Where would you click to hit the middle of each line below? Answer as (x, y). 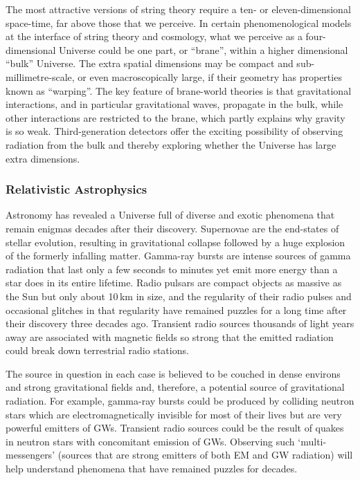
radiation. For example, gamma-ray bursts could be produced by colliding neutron (180, 401)
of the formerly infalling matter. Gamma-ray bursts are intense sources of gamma (178, 256)
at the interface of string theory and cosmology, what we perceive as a (154, 36)
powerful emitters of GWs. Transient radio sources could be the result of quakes (175, 428)
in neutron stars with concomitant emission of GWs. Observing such (150, 441)
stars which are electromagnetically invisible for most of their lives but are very (174, 414)
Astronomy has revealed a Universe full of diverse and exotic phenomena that (170, 215)
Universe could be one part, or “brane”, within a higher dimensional (204, 49)
